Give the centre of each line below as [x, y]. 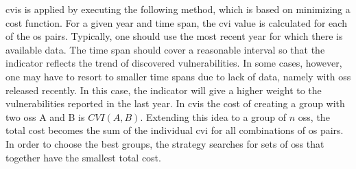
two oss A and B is [45, 116]
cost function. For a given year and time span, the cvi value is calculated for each [176, 22]
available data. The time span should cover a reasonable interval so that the [165, 49]
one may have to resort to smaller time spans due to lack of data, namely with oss [178, 76]
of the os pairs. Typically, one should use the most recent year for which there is [174, 36]
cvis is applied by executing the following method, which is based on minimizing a [178, 9]
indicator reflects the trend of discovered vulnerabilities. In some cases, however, [174, 63]
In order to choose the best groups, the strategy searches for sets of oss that [165, 143]
